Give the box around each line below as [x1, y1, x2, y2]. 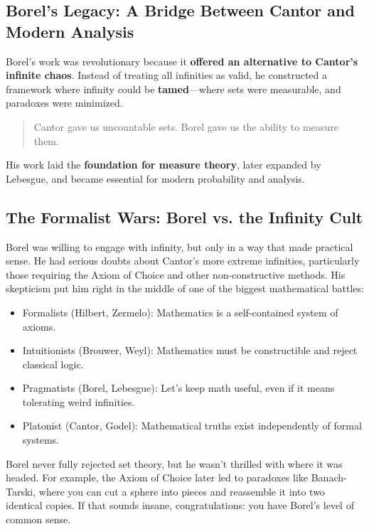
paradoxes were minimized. [6, 95, 123, 110]
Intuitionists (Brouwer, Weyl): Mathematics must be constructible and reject [22, 343, 358, 358]
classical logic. [22, 356, 84, 371]
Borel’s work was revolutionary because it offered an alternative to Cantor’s [6, 53, 358, 68]
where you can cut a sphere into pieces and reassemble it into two [38, 483, 325, 498]
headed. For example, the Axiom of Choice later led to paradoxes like [6, 470, 309, 485]
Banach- [311, 470, 347, 485]
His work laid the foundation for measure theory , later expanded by [6, 157, 321, 172]
